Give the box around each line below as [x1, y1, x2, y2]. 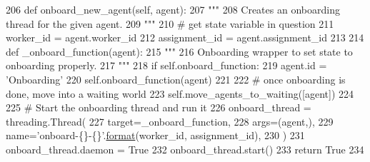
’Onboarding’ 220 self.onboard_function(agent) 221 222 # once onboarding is [6, 71, 346, 86]
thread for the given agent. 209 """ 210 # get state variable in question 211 [6, 16, 334, 31]
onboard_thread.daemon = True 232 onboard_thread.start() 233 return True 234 [6, 141, 364, 156]
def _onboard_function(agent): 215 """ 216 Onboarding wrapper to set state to [6, 44, 353, 59]
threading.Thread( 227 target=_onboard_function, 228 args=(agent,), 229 [6, 113, 334, 128]
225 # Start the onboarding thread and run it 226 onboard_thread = [6, 100, 311, 115]
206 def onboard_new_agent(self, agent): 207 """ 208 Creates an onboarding [6, 2, 340, 16]
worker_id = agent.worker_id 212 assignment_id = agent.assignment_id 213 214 [6, 30, 364, 45]
